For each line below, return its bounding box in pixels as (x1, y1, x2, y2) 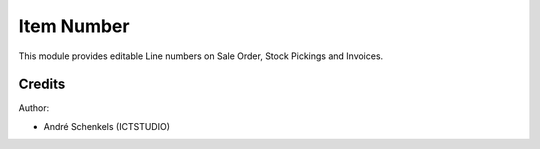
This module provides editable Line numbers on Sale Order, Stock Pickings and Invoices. (18, 50, 384, 62)
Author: (18, 102, 50, 114)
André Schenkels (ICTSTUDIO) (43, 120, 170, 132)
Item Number (18, 15, 130, 37)
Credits (18, 76, 66, 93)
